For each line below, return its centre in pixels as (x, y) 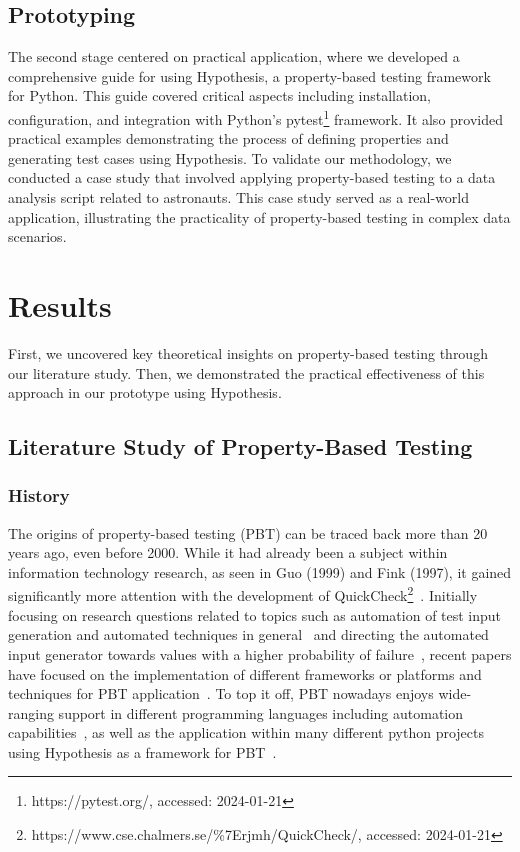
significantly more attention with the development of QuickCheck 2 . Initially (243, 594)
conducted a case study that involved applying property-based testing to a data (252, 177)
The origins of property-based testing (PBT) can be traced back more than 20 (248, 532)
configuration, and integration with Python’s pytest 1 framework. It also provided (255, 117)
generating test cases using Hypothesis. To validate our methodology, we (230, 157)
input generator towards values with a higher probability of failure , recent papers (260, 653)
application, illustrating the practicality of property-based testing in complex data (259, 216)
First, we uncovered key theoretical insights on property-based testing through (248, 352)
